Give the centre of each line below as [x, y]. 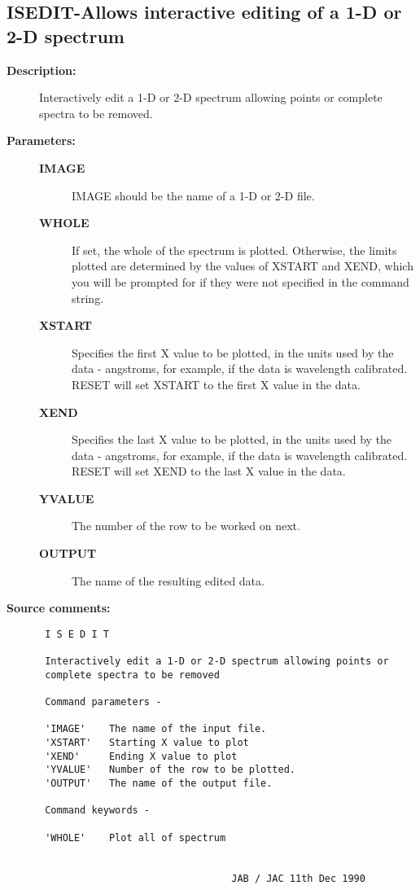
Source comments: [59, 608]
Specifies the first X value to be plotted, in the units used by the [233, 352]
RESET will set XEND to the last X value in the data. [209, 471]
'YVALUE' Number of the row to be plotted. [170, 770]
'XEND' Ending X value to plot [141, 756]
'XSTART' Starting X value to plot [147, 743]
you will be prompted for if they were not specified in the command [241, 281]
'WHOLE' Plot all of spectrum [136, 837]
